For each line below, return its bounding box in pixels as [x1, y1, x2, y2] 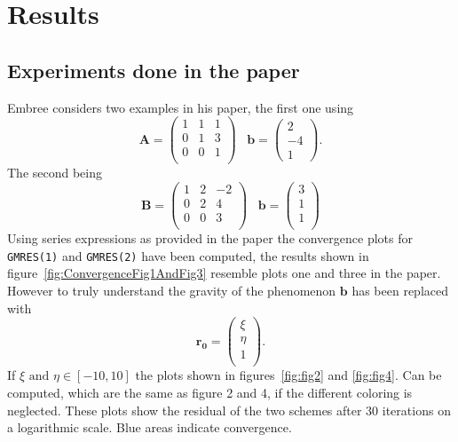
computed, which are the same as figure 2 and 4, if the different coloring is [7, 383, 413, 401]
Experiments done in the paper [7, 56, 300, 83]
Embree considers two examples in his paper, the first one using [7, 98, 354, 116]
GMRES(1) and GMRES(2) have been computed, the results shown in [7, 246, 369, 264]
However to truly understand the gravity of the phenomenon [7, 280, 336, 299]
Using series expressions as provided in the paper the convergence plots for [7, 229, 413, 248]
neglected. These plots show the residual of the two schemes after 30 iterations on [7, 400, 451, 419]
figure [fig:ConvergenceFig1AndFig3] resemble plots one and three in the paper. [7, 264, 441, 282]
